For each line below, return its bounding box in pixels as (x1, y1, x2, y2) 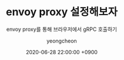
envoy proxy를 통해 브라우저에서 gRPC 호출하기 (6, 26, 118, 33)
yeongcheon (46, 37, 78, 44)
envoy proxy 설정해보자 (6, 5, 118, 19)
